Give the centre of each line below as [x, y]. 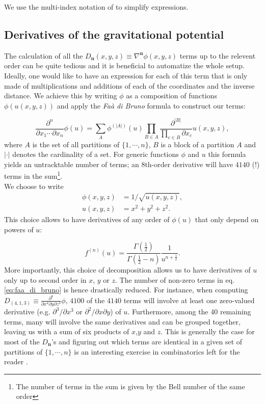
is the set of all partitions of [76, 144]
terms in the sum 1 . [33, 175]
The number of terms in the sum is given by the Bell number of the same [130, 386]
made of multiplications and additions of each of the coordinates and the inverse [129, 85]
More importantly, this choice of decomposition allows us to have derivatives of [127, 270]
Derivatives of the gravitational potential [114, 34]
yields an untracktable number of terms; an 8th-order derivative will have [119, 164]
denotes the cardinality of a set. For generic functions [96, 154]
